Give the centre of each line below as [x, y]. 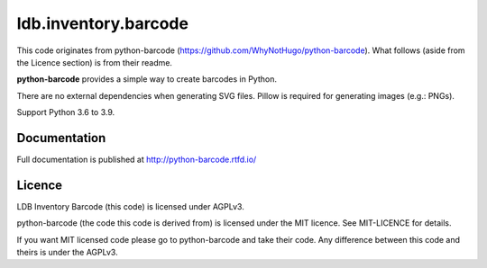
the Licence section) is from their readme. [95, 62]
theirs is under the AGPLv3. [67, 253]
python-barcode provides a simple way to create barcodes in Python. [147, 79]
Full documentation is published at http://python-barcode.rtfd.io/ [137, 160]
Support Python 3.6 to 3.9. [66, 112]
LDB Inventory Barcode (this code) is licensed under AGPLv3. [131, 206]
